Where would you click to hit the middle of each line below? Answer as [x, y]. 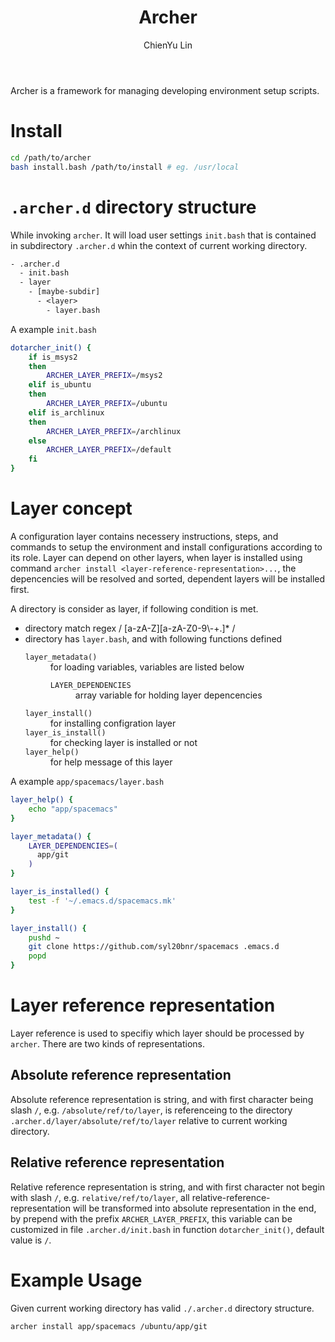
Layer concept [71, 508]
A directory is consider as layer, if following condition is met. [134, 609]
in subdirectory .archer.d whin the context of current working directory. [159, 245]
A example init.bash [53, 329]
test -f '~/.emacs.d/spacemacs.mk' [102, 901]
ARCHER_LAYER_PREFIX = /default [109, 450]
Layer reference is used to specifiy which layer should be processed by [157, 1033]
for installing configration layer [113, 723]
